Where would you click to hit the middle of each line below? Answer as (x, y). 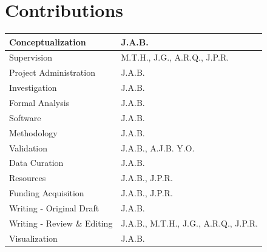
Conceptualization (48, 41)
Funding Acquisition (47, 193)
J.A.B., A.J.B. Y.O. (158, 148)
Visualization (33, 238)
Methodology (33, 132)
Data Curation (36, 163)
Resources (28, 178)
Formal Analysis (39, 102)
